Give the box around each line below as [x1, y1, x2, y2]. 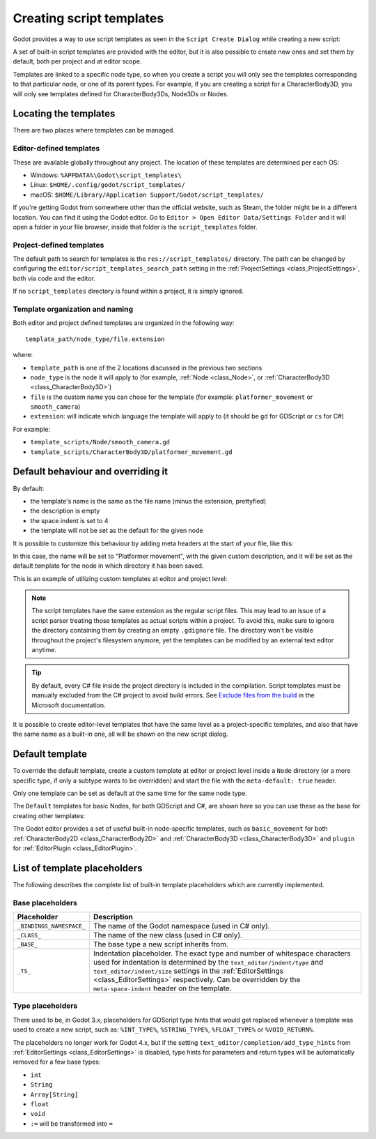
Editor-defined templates [13, 144, 100, 153]
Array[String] [30, 1090, 79, 1099]
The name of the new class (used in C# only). [93, 930, 243, 940]
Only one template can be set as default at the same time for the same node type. [13, 789, 247, 798]
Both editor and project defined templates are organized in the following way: [13, 319, 235, 327]
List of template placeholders [13, 862, 143, 874]
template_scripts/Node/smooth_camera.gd [30, 438, 171, 446]
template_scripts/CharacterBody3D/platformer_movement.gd [30, 448, 233, 456]
